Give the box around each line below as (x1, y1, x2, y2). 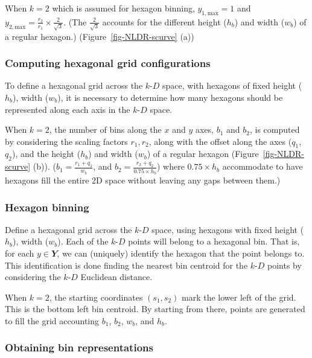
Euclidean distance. (80, 270, 153, 283)
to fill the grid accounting (5, 314, 100, 327)
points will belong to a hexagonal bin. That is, (128, 235, 300, 248)
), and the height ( (11, 147, 81, 160)
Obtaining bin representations (5, 340, 153, 355)
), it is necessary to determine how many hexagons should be (57, 91, 283, 103)
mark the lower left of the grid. (181, 290, 296, 303)
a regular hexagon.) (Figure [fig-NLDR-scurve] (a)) (5, 30, 194, 42)
